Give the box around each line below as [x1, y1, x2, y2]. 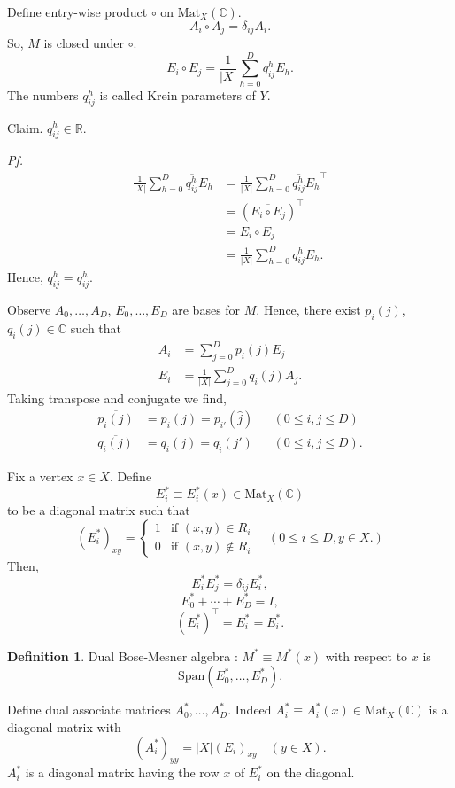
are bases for [172, 300, 241, 318]
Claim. [7, 118, 43, 137]
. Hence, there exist [256, 300, 361, 318]
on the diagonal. [266, 763, 355, 782]
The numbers [7, 85, 79, 104]
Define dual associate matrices [7, 700, 171, 719]
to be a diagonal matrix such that [7, 501, 190, 519]
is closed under [43, 34, 125, 52]
